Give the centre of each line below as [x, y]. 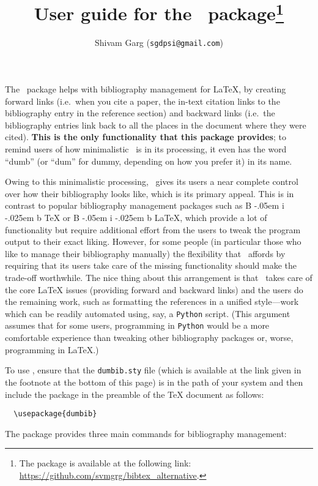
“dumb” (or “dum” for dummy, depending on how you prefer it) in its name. [149, 161]
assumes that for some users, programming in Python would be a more [137, 325]
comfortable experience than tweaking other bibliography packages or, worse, [149, 338]
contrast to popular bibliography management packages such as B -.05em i [145, 205]
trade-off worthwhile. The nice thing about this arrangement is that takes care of [159, 278]
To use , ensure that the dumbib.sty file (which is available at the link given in [153, 370]
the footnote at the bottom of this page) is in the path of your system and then [154, 382]
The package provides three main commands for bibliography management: [146, 433]
